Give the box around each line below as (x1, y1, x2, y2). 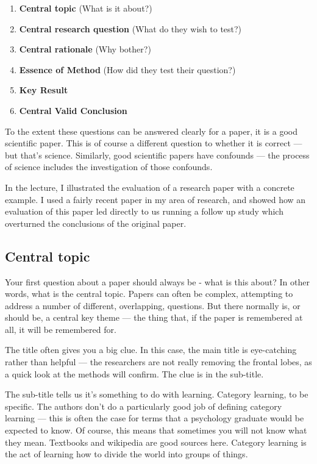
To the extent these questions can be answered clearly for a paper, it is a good (5, 124, 298, 137)
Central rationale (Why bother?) (19, 43, 151, 55)
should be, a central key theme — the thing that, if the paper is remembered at (5, 311, 303, 324)
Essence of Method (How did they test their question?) (19, 63, 236, 76)
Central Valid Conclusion (19, 104, 127, 116)
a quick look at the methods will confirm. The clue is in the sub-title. (5, 367, 264, 380)
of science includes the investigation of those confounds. (5, 160, 213, 173)
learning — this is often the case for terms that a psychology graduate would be (5, 412, 304, 424)
